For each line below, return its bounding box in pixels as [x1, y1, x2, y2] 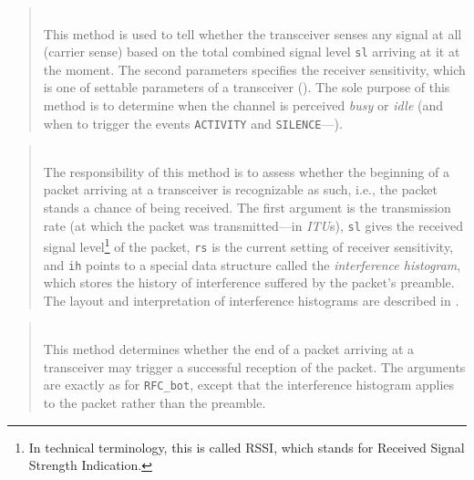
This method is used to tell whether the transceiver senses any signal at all [43, 24, 462, 43]
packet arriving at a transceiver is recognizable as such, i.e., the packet [43, 180, 438, 199]
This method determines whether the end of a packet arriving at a [43, 339, 415, 359]
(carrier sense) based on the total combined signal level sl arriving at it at [43, 42, 460, 61]
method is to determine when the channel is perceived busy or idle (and [43, 96, 444, 115]
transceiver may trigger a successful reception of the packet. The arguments [43, 357, 466, 376]
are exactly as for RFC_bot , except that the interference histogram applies [43, 375, 455, 394]
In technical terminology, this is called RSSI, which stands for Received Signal [28, 437, 465, 456]
